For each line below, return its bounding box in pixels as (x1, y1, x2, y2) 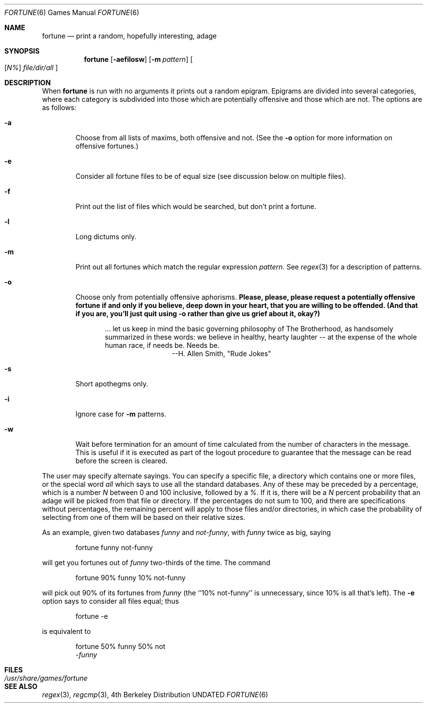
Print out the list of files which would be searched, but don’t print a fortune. (75, 202, 316, 210)
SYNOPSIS (4, 47, 40, 55)
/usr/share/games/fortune (4, 674, 88, 682)
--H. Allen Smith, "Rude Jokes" (172, 349, 271, 358)
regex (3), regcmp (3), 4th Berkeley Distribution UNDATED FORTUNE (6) (42, 690, 268, 699)
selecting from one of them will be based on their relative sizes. (42, 513, 245, 521)
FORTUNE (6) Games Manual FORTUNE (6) (4, 8, 139, 17)
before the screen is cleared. (75, 457, 168, 465)
